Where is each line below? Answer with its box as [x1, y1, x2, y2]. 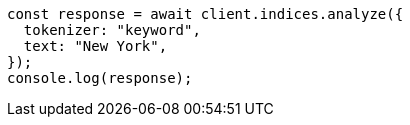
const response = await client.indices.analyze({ [7, 6, 404, 22]
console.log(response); [7, 70, 193, 86]
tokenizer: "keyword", [23, 22, 201, 38]
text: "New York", [23, 38, 168, 54]
